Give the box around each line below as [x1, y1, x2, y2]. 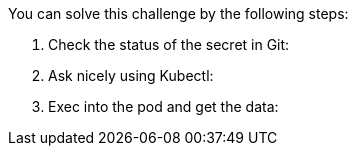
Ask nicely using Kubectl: [48, 67, 214, 84]
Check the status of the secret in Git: [48, 36, 290, 53]
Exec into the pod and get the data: [48, 98, 279, 115]
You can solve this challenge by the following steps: [8, 5, 349, 22]
